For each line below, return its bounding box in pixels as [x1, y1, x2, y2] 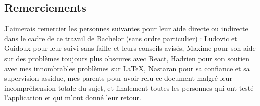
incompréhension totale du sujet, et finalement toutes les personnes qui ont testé [4, 82, 254, 93]
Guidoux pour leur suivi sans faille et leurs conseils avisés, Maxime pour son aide [4, 43, 256, 54]
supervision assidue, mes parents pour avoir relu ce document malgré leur [4, 73, 232, 83]
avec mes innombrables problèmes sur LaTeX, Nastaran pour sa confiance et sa [4, 63, 250, 73]
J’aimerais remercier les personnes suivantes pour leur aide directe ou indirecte [4, 23, 248, 34]
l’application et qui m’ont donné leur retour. [4, 92, 141, 103]
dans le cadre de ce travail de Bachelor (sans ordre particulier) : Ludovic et [4, 33, 237, 43]
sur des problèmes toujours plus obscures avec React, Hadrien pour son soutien [4, 52, 250, 63]
